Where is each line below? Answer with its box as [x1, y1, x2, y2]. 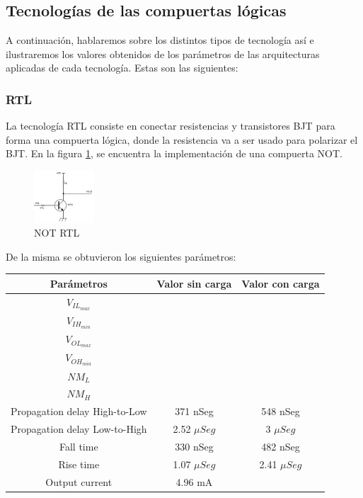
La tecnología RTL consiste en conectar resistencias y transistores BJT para [6, 118, 335, 133]
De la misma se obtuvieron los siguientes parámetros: [6, 249, 236, 264]
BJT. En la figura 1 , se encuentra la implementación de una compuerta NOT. [6, 146, 342, 161]
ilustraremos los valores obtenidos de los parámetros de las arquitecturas [6, 46, 320, 61]
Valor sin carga [156, 276, 232, 290]
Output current [45, 474, 113, 489]
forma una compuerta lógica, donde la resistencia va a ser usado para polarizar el [6, 132, 358, 147]
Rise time [58, 456, 100, 471]
